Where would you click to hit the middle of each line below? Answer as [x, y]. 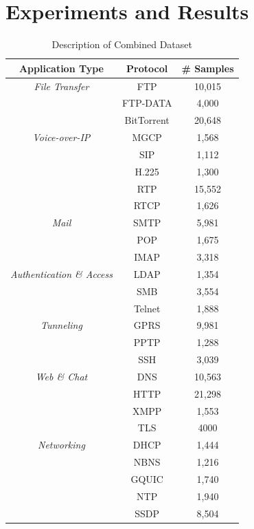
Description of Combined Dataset [122, 44]
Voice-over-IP [61, 137]
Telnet [147, 308]
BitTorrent [147, 120]
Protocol [147, 68]
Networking [61, 445]
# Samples [208, 68]
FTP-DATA [147, 103]
